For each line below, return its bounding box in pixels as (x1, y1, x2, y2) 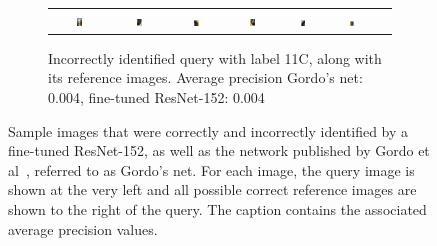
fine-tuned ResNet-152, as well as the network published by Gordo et (8, 140, 430, 161)
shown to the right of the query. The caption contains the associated (8, 199, 427, 219)
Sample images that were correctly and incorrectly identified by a (8, 120, 409, 141)
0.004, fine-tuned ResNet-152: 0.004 (48, 87, 265, 108)
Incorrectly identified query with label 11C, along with (48, 47, 382, 68)
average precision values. (8, 218, 158, 239)
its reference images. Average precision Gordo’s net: (48, 67, 363, 88)
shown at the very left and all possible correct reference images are (8, 179, 417, 200)
